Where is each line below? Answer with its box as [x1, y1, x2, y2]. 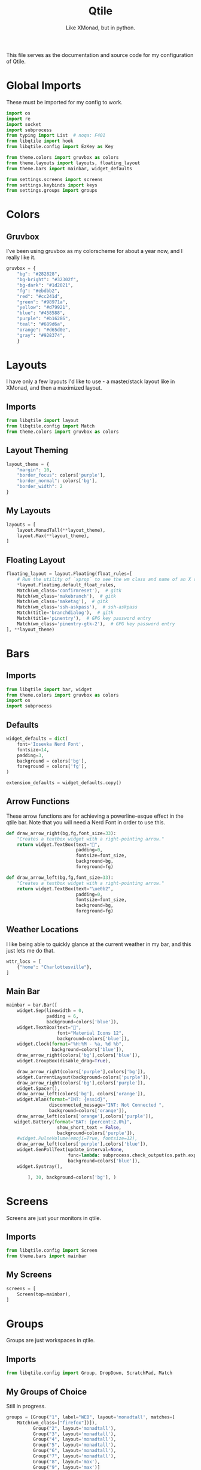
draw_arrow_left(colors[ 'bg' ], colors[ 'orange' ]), [17, 1091, 146, 1097]
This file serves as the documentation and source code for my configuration [6, 51, 194, 58]
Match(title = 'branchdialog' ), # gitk [17, 610, 114, 616]
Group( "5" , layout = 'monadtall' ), [32, 1442, 117, 1448]
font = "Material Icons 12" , [57, 1030, 124, 1036]
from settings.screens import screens [6, 176, 103, 182]
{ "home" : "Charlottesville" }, [17, 964, 93, 970]
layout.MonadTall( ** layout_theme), [17, 527, 106, 533]
